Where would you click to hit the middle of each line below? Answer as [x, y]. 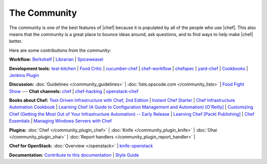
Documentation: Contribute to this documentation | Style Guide [74, 155]
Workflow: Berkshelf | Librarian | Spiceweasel [56, 60]
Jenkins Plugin [24, 75]
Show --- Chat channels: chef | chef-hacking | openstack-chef [74, 91]
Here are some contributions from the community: [60, 50]
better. [16, 41]
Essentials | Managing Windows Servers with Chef [61, 121]
